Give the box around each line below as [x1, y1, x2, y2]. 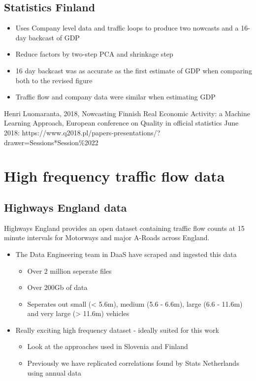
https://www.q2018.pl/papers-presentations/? [22, 127, 160, 137]
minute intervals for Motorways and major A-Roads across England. [4, 232, 210, 243]
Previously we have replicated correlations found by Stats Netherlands [27, 358, 239, 368]
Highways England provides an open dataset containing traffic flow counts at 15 [4, 222, 245, 233]
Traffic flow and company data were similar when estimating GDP [15, 92, 216, 102]
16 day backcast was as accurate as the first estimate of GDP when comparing [15, 65, 252, 75]
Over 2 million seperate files [27, 265, 112, 276]
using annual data [27, 367, 81, 378]
